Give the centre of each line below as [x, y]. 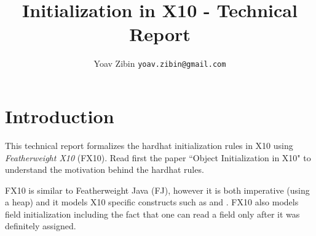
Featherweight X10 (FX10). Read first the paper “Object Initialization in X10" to [158, 157]
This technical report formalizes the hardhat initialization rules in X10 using [149, 145]
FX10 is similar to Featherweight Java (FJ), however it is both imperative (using [157, 190]
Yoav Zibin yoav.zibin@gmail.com [160, 63]
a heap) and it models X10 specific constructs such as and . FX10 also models [152, 202]
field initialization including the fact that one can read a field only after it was [152, 214]
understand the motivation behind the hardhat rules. [105, 169]
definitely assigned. [41, 226]
